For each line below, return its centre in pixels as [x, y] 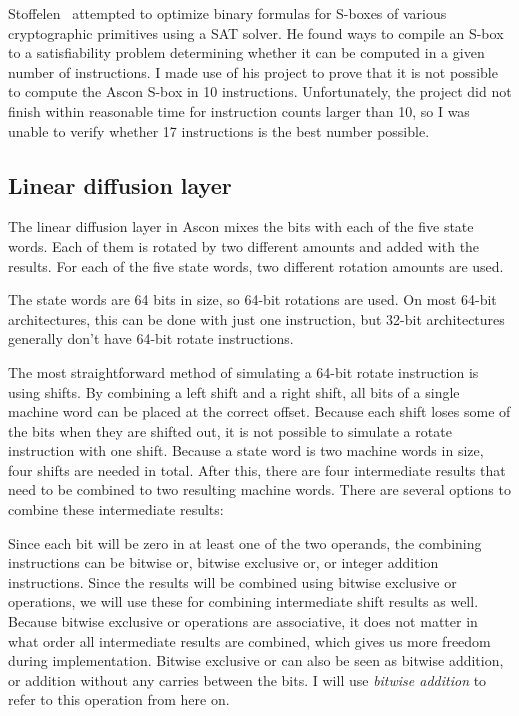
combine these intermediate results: [116, 509]
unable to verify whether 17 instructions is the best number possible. [219, 130]
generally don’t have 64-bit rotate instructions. [151, 338]
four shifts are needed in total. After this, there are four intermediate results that [257, 469]
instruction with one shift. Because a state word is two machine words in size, [246, 450]
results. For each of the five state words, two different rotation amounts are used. [256, 265]
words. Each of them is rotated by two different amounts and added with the [244, 245]
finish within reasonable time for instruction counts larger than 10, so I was [239, 110]
